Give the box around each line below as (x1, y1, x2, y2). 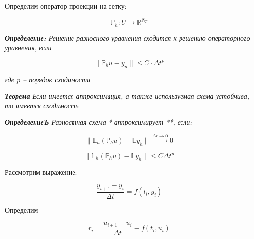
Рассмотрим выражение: (5, 167, 77, 177)
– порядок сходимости (23, 74, 91, 84)
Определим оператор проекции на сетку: (5, 1, 127, 11)
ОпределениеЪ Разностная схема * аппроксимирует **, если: (5, 117, 192, 127)
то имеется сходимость (5, 100, 79, 110)
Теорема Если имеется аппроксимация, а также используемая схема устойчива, (5, 91, 250, 101)
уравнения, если (5, 42, 52, 53)
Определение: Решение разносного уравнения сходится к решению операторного (5, 33, 250, 43)
